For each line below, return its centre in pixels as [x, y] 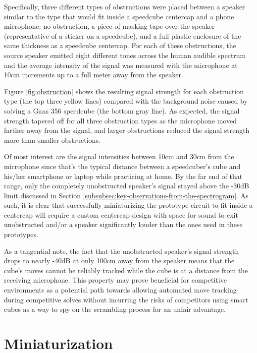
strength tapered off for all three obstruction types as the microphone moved [120, 120]
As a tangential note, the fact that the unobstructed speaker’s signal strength [122, 251]
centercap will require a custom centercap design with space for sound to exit [121, 214]
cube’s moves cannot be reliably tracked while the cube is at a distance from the [126, 270]
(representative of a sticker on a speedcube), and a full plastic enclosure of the [123, 35]
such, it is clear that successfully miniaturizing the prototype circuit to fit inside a [128, 205]
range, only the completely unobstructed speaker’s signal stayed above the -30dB [127, 186]
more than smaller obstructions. [52, 140]
